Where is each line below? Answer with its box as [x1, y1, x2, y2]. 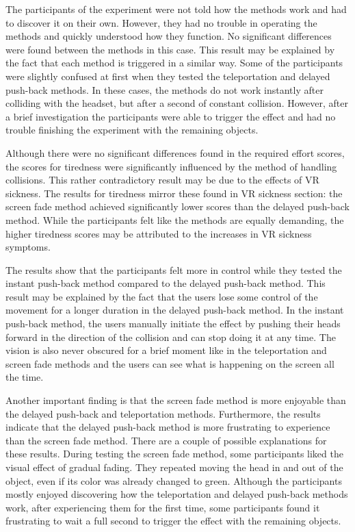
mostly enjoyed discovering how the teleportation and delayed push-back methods [5, 487, 348, 501]
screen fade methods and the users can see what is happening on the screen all [5, 356, 334, 370]
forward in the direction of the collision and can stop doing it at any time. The [5, 329, 336, 344]
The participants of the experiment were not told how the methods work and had [5, 2, 347, 16]
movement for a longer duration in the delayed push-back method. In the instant [5, 303, 344, 317]
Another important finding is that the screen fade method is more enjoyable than [5, 393, 346, 407]
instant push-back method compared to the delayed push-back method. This [5, 276, 326, 290]
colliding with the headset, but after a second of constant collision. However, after [5, 96, 348, 110]
